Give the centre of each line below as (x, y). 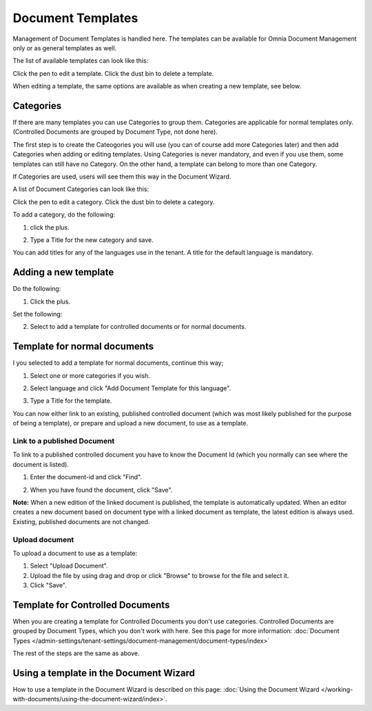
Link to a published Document (64, 441)
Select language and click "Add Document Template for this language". (131, 388)
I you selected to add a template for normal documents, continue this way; (118, 363)
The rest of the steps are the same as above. (76, 653)
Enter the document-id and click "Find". (86, 477)
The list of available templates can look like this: (81, 61)
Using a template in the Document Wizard (104, 673)
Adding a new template (63, 272)
